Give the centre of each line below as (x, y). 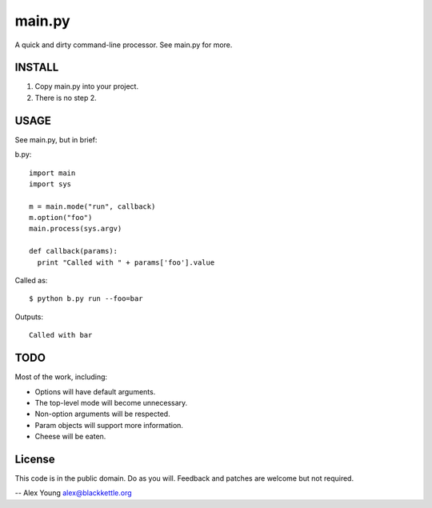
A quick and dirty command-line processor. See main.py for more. (124, 45)
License (35, 459)
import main (52, 173)
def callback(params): (74, 251)
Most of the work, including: (61, 377)
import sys (50, 184)
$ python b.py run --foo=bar (86, 299)
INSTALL (37, 68)
